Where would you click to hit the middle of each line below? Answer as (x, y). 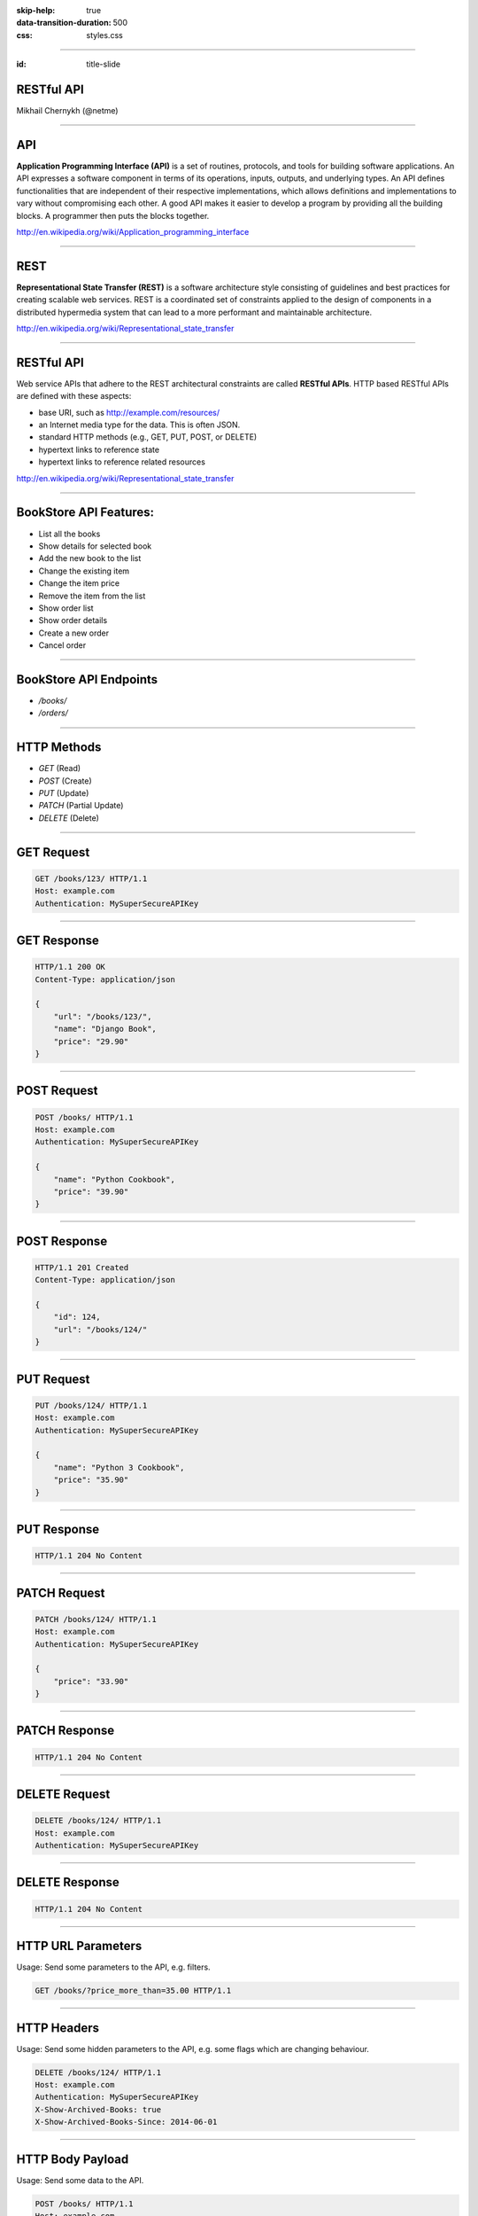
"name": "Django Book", (105, 1029)
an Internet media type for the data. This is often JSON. (139, 425)
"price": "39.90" (91, 1191)
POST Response (62, 1241)
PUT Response (58, 1529)
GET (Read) (60, 769)
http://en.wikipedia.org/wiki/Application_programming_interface (133, 231)
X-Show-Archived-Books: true (98, 2109)
